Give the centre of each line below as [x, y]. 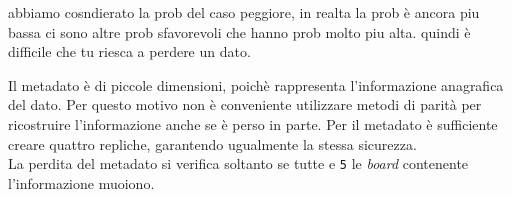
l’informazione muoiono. [81, 182]
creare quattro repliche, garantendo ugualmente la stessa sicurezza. [212, 143]
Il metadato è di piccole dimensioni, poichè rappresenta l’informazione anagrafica [256, 84]
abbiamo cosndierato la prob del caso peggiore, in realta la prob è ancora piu [244, 12]
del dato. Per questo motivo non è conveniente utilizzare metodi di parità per [245, 104]
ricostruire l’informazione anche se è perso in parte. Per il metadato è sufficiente [253, 123]
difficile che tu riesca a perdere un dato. [129, 51]
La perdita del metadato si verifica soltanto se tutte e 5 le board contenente [238, 163]
